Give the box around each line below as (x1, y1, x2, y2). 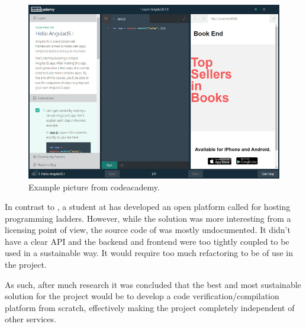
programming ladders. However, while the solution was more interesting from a (5, 212, 291, 224)
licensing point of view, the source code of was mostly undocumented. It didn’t (5, 224, 291, 236)
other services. (5, 313, 56, 325)
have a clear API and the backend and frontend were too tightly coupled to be (5, 235, 289, 247)
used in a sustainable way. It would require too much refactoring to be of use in (5, 247, 293, 259)
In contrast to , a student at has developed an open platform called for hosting (5, 200, 291, 213)
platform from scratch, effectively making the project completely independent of (5, 301, 295, 313)
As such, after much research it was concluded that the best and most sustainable (5, 278, 301, 290)
